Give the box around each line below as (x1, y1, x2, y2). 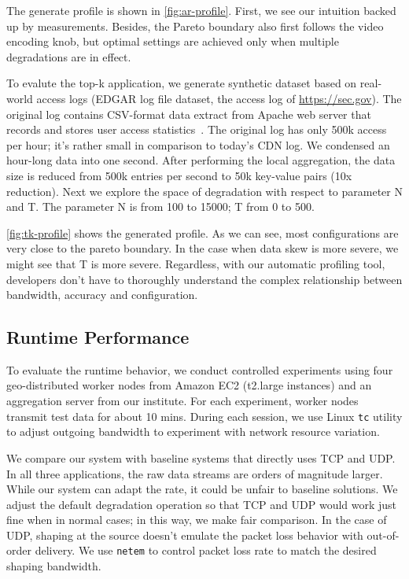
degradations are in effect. (6, 48, 131, 65)
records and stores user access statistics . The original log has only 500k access (6, 121, 387, 138)
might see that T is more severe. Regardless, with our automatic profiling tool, (6, 255, 385, 271)
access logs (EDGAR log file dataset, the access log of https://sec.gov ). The (36, 90, 402, 106)
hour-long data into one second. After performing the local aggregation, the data (6, 152, 396, 168)
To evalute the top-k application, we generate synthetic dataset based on (6, 75, 357, 91)
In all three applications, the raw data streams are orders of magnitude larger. (6, 465, 383, 481)
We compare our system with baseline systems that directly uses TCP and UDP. (6, 449, 396, 466)
